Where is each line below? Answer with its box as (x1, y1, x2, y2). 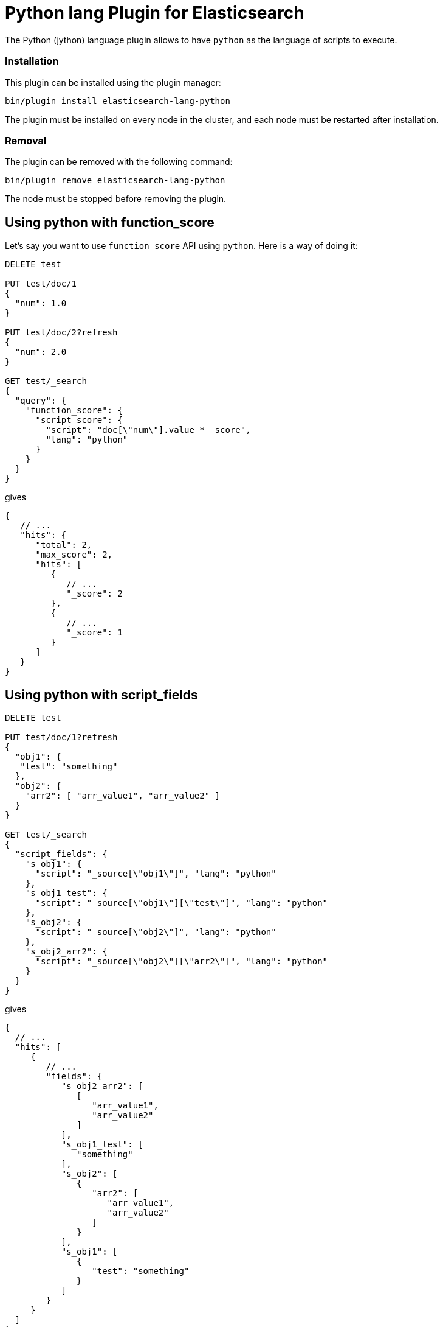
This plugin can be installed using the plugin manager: (5, 77, 221, 88)
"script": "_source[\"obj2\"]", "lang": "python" (35, 926, 276, 937)
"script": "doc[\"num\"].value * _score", (46, 425, 251, 435)
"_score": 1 (66, 628, 123, 638)
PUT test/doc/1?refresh (5, 732, 118, 742)
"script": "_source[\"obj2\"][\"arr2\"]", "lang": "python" (35, 956, 328, 966)
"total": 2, (35, 540, 92, 550)
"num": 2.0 (15, 347, 67, 357)
